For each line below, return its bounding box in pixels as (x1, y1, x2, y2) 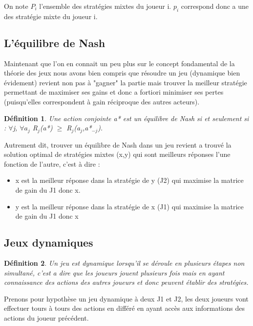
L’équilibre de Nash (4, 35, 105, 50)
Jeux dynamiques (4, 235, 93, 250)
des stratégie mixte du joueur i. (4, 11, 98, 21)
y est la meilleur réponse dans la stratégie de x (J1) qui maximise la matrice (15, 201, 244, 211)
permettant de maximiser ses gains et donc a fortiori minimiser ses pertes (4, 87, 224, 97)
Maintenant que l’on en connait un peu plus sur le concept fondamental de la (4, 58, 235, 68)
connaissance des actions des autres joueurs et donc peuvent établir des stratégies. (4, 277, 249, 287)
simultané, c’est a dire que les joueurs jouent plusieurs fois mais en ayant (4, 267, 225, 277)
